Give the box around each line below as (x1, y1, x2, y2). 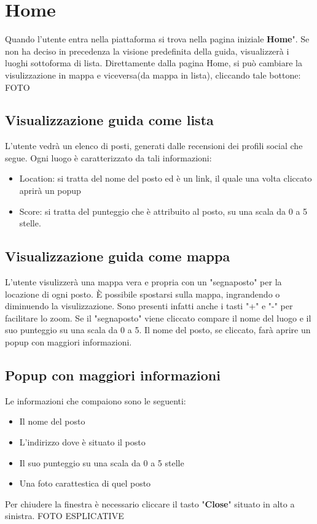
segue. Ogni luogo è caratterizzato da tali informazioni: (5, 151, 212, 164)
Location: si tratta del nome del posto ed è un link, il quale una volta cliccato (19, 172, 312, 185)
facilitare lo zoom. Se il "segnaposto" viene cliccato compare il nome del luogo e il (5, 311, 311, 324)
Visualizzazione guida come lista (5, 110, 214, 129)
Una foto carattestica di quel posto (19, 477, 151, 490)
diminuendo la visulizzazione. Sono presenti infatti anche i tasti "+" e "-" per (5, 299, 293, 312)
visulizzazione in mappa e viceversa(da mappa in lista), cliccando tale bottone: (5, 68, 301, 81)
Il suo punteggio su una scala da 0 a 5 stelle (19, 456, 184, 469)
